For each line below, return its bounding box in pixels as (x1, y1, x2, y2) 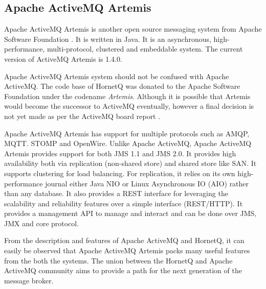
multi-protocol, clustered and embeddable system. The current (47, 43, 243, 54)
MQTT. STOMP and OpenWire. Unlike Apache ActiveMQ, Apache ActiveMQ (4, 138, 252, 149)
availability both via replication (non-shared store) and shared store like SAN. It (4, 158, 257, 168)
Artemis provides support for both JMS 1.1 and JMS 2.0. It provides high (4, 148, 236, 158)
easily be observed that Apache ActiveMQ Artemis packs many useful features (4, 245, 250, 256)
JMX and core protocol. (4, 218, 79, 228)
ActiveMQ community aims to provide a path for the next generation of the (4, 265, 242, 276)
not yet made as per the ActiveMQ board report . (4, 110, 161, 121)
